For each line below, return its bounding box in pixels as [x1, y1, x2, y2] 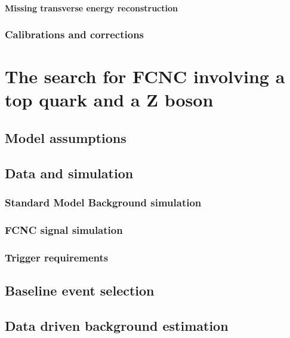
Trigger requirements [5, 249, 109, 264]
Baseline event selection [5, 281, 155, 300]
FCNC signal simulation [5, 222, 123, 237]
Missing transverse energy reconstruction [5, 1, 178, 14]
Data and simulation [5, 163, 134, 182]
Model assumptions [5, 128, 127, 147]
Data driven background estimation [5, 316, 229, 334]
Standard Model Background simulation [5, 195, 202, 210]
